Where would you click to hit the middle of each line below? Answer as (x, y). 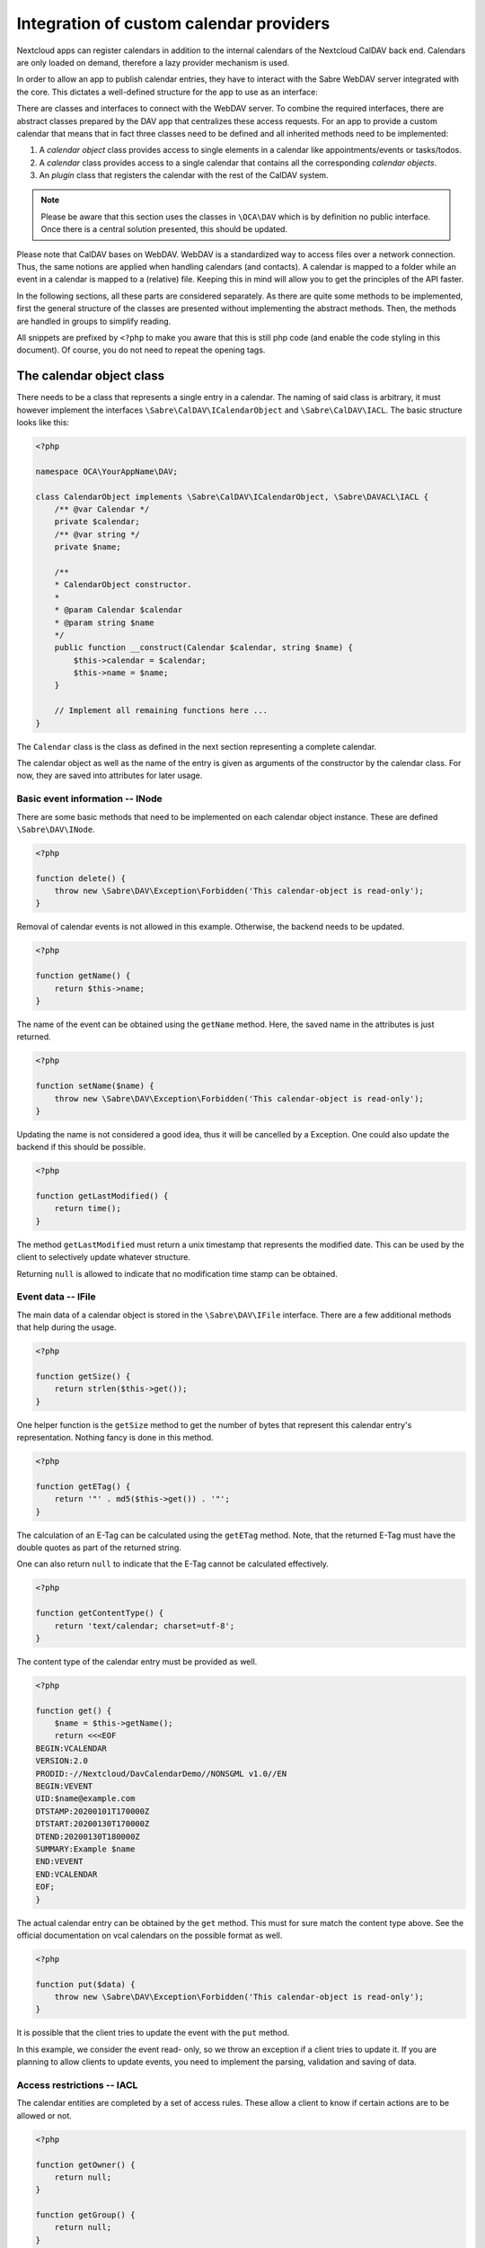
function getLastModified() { (102, 1196)
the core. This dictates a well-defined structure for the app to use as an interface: (167, 92)
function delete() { (80, 878)
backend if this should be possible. (81, 1147)
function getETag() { (83, 1486)
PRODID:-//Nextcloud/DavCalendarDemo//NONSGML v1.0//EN (161, 1773)
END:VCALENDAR (66, 1874)
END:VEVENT (59, 1862)
